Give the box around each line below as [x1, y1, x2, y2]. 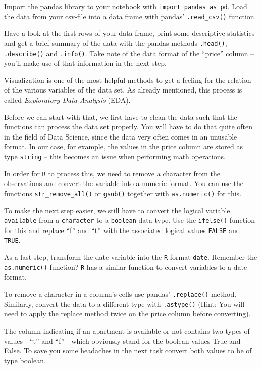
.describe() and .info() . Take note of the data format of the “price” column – [4, 48, 254, 58]
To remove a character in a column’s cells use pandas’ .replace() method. [4, 289, 237, 299]
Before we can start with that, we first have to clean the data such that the [4, 111, 237, 122]
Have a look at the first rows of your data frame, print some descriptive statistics [4, 28, 255, 38]
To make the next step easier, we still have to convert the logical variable [4, 205, 230, 215]
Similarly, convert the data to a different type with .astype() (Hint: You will [4, 298, 245, 309]
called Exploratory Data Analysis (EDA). [4, 95, 131, 105]
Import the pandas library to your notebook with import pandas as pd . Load [4, 1, 247, 11]
